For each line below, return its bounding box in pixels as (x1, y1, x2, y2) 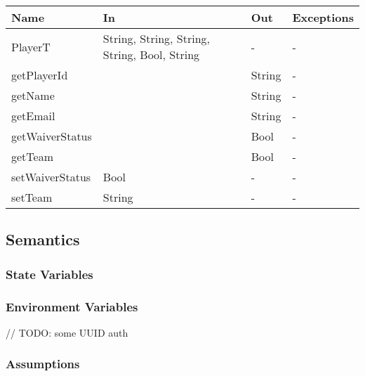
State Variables (6, 265, 93, 283)
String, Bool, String (102, 46, 200, 63)
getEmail (11, 108, 55, 124)
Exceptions (292, 9, 354, 25)
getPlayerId (11, 67, 68, 83)
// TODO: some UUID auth (6, 325, 128, 339)
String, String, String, (102, 30, 211, 46)
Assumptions (6, 355, 80, 372)
